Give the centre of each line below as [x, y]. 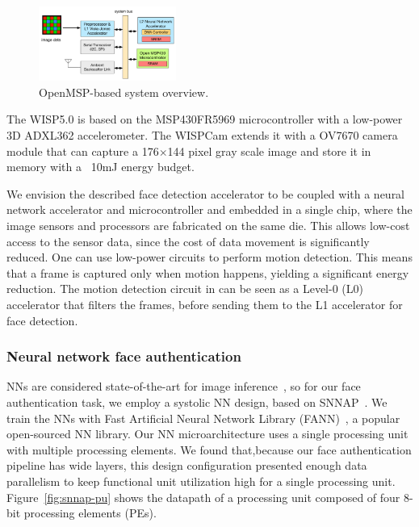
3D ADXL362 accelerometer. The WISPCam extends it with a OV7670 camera [202, 135]
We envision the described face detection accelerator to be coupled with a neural [206, 193]
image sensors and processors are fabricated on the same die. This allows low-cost [208, 225]
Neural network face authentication [124, 356]
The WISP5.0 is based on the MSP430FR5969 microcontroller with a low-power [205, 119]
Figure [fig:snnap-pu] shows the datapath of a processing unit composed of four [203, 497]
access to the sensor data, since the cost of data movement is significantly [188, 241]
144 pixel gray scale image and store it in [269, 151]
